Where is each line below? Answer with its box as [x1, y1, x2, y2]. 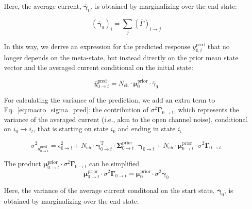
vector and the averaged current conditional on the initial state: [4, 62, 193, 72]
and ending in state [118, 123, 176, 134]
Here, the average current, [4, 1, 82, 11]
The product [4, 158, 41, 169]
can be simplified [89, 158, 139, 169]
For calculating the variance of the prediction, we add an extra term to [4, 95, 215, 105]
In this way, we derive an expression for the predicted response [4, 41, 190, 52]
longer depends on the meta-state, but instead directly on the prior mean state [4, 52, 238, 62]
